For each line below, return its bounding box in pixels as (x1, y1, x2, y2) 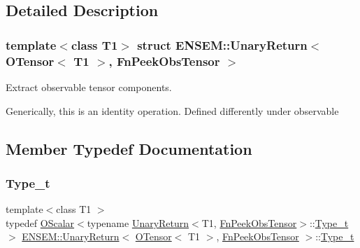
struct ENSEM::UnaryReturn (137, 36, 308, 53)
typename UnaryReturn (87, 215, 189, 230)
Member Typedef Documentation (6, 137, 252, 159)
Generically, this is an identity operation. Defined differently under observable (6, 103, 339, 118)
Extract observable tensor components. (6, 79, 172, 94)
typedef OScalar (6, 215, 75, 230)
